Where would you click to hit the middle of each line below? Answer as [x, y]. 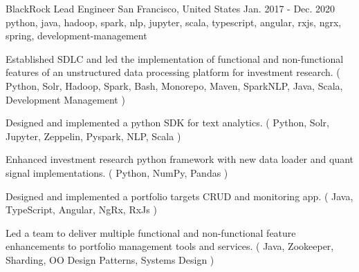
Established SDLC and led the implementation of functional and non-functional [175, 58]
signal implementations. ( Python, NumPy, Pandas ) [117, 172]
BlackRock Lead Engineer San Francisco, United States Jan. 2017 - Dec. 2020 [171, 8]
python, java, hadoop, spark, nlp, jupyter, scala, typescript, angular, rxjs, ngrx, [174, 22]
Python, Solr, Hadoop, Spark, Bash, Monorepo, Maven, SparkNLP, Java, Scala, [174, 85]
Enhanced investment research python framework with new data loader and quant [180, 159]
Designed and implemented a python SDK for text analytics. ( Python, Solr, [167, 123]
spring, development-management [76, 36]
